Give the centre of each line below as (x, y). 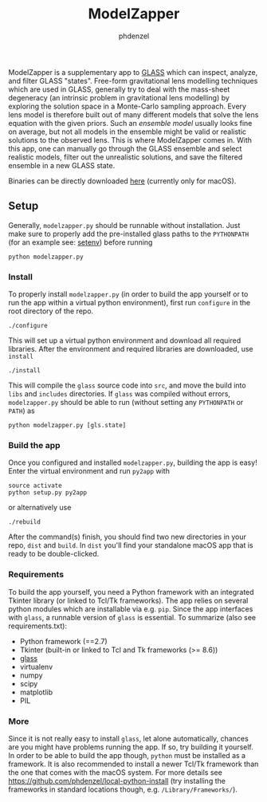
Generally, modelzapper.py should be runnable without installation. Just (124, 225)
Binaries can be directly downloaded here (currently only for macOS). (122, 181)
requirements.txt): (38, 626)
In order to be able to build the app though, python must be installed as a (127, 755)
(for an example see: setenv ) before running (80, 242)
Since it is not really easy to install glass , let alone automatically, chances (128, 738)
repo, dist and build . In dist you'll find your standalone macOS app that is (131, 545)
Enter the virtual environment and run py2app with (89, 471)
